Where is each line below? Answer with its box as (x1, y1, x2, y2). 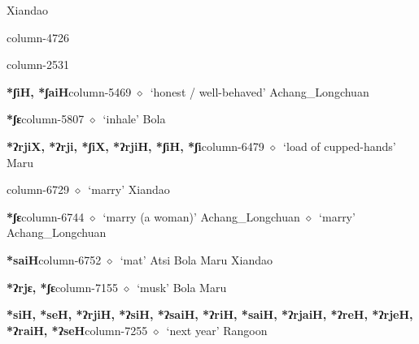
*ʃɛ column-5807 (7, 110, 85, 127)
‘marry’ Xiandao (88, 181, 170, 198)
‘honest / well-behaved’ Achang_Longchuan (150, 83, 369, 100)
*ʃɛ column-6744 (7, 208, 85, 225)
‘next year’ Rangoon (166, 321, 268, 338)
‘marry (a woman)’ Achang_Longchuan (103, 208, 300, 225)
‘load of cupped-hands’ (283, 137, 396, 154)
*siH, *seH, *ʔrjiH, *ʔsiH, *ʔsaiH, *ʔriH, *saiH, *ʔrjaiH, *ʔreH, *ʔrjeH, (7, 306, 413, 323)
